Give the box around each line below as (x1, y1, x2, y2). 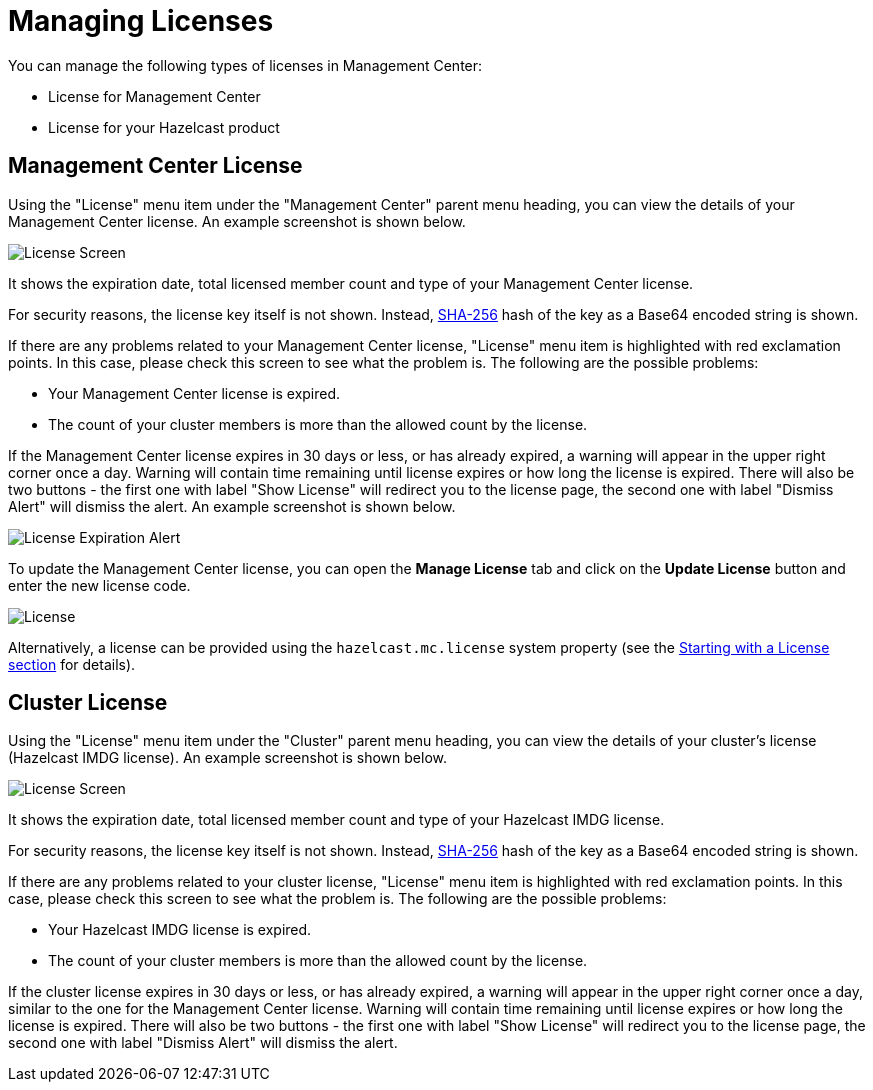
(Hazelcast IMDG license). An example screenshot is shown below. (8, 749, 447, 767)
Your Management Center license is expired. (48, 384, 341, 402)
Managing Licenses (8, 4, 274, 38)
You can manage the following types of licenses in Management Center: (8, 56, 483, 74)
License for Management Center (48, 87, 261, 105)
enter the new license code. (8, 576, 191, 594)
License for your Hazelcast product (48, 118, 280, 136)
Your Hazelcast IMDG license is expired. (48, 921, 312, 939)
